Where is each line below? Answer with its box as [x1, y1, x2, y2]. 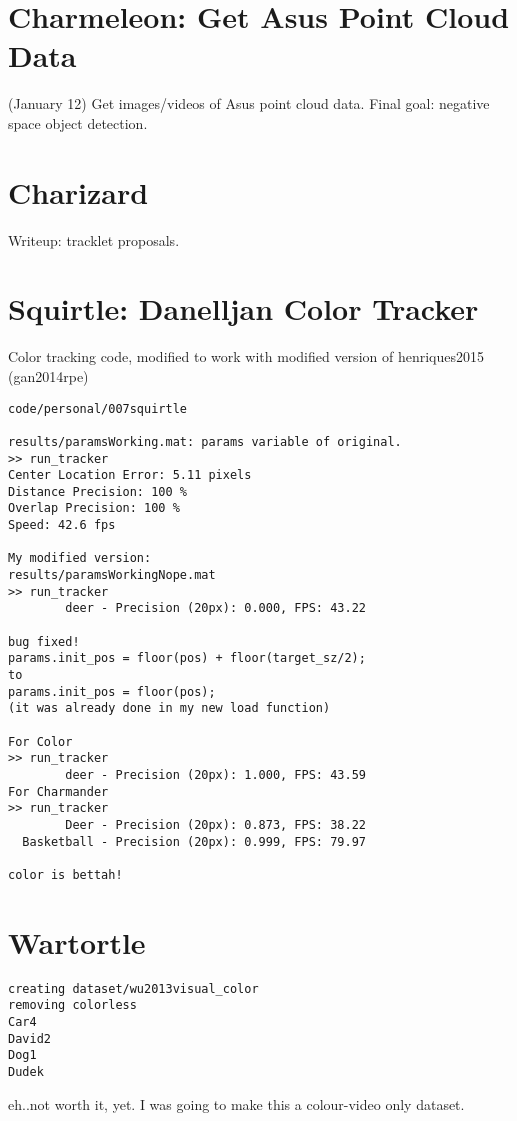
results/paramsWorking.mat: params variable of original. [8, 434, 402, 449]
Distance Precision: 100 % [8, 484, 187, 499]
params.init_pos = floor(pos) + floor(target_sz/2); [8, 651, 366, 666]
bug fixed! [8, 634, 80, 649]
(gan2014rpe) [8, 365, 89, 386]
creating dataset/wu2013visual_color [8, 981, 259, 996]
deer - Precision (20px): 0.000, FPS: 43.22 [65, 601, 366, 616]
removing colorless [8, 998, 137, 1013]
